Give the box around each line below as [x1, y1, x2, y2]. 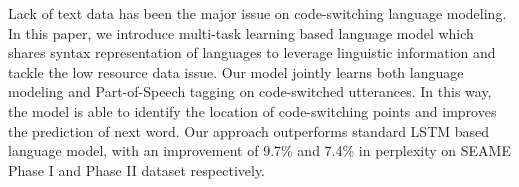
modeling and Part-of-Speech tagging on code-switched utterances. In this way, [8, 81, 492, 102]
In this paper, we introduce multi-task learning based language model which [8, 22, 474, 43]
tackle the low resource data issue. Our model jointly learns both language [8, 61, 464, 82]
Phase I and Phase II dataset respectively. [8, 159, 265, 180]
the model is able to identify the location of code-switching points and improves [8, 100, 497, 121]
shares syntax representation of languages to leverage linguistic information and [8, 42, 496, 63]
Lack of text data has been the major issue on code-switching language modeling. [8, 3, 507, 23]
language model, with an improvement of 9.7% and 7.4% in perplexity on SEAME [8, 140, 511, 161]
